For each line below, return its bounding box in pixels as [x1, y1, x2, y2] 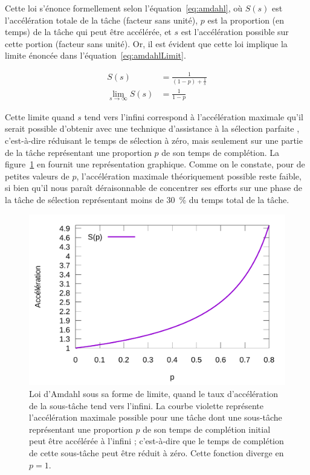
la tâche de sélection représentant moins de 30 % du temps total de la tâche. [5, 193, 289, 205]
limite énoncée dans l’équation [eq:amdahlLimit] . [5, 49, 186, 62]
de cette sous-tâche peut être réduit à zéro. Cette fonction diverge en [29, 446, 284, 459]
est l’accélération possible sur [181, 25, 289, 38]
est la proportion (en [207, 13, 285, 26]
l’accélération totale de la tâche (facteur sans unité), [5, 13, 198, 26]
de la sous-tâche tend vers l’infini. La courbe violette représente [29, 399, 263, 412]
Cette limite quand [5, 110, 75, 123]
